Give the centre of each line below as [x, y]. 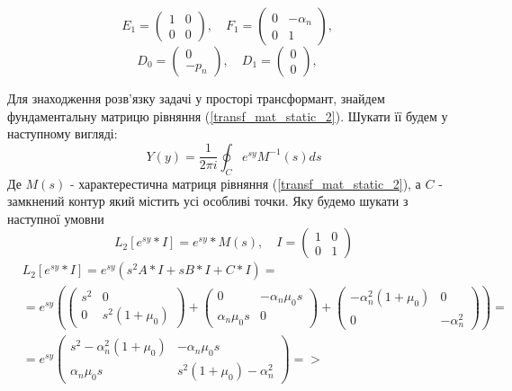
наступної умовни [56, 218]
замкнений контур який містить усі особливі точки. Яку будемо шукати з [208, 201]
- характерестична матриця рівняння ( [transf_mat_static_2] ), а [245, 183]
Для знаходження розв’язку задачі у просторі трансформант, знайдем [196, 98]
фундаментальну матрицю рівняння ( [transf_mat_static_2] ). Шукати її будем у [228, 116]
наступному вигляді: [63, 133]
